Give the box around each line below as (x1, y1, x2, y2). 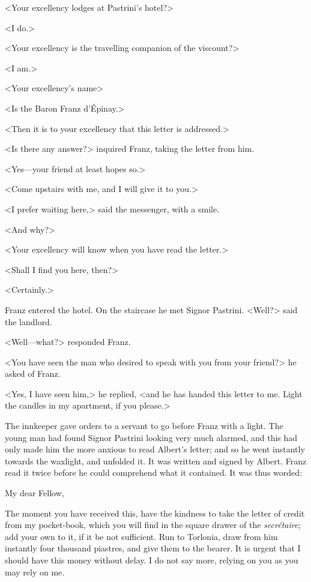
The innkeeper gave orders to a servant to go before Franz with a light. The (5, 419, 283, 432)
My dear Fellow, (5, 487, 64, 499)
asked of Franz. (5, 367, 61, 380)
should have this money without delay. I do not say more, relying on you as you (5, 554, 298, 566)
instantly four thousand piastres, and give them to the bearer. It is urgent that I (5, 542, 301, 554)
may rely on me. (5, 565, 65, 578)
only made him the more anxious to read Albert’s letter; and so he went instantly (5, 443, 305, 455)
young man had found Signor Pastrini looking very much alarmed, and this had (5, 431, 298, 443)
